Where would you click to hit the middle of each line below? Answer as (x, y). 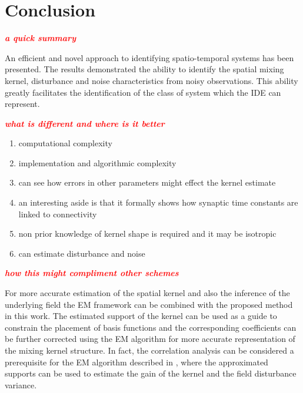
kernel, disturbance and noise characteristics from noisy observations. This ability (151, 80)
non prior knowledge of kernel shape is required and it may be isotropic (147, 234)
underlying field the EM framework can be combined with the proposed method (149, 304)
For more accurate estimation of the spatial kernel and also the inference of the (147, 293)
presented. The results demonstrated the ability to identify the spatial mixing (144, 69)
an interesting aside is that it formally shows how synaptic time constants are (158, 202)
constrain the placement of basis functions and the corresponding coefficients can (151, 327)
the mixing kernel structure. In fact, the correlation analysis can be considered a (149, 350)
